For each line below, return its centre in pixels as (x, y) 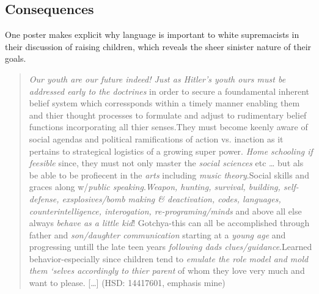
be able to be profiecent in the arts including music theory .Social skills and (169, 175)
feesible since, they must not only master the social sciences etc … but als (166, 163)
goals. (16, 58)
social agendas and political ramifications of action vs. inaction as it (156, 138)
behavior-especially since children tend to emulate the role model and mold (169, 258)
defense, (44, 198)
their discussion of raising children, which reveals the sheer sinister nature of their (158, 46)
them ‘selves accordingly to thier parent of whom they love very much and (167, 270)
